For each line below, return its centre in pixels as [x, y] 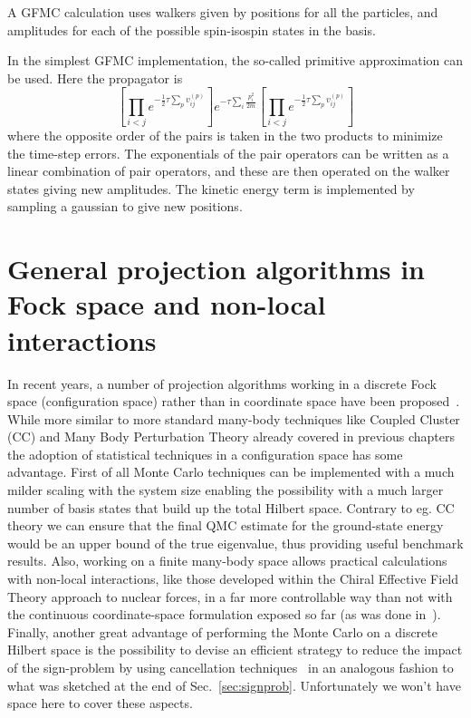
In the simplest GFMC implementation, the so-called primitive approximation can [235, 60]
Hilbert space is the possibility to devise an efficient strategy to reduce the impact [235, 650]
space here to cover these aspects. [100, 703]
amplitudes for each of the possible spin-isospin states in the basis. [192, 29]
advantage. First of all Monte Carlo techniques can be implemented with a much [231, 472]
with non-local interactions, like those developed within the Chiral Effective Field [233, 579]
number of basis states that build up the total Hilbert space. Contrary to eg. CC [231, 507]
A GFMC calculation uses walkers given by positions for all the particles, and [223, 12]
